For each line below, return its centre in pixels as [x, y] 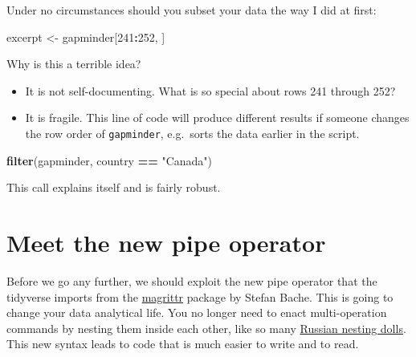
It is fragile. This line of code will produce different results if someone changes [217, 118]
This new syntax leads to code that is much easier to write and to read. [183, 344]
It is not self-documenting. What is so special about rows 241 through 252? [210, 90]
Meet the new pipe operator [166, 242]
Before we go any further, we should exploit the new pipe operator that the [192, 280]
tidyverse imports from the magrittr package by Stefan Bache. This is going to [200, 296]
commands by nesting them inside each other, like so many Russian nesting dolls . [206, 328]
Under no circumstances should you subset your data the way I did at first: [192, 10]
